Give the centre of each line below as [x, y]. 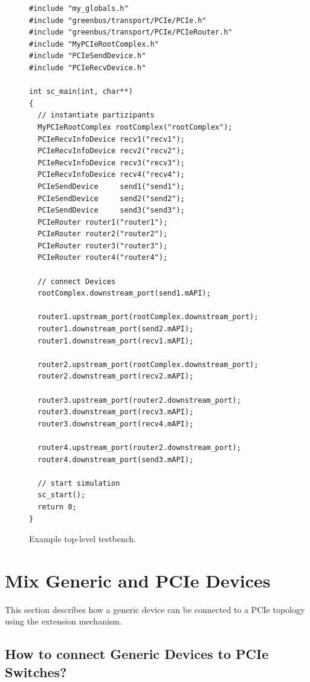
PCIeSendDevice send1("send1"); [111, 186]
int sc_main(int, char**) [81, 92]
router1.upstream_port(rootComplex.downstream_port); [148, 317]
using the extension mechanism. [63, 621]
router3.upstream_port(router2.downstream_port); [139, 400]
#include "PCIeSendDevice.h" [88, 56]
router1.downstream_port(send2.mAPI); [116, 329]
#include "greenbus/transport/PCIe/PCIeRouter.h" [131, 32]
